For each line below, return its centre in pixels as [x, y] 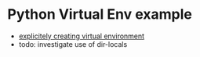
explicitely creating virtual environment [82, 36]
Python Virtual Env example [100, 14]
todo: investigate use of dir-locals [73, 44]
